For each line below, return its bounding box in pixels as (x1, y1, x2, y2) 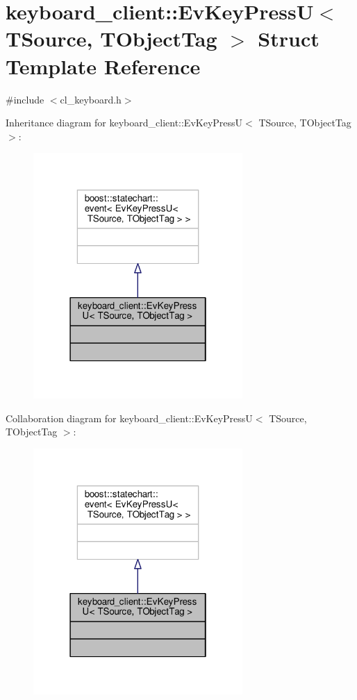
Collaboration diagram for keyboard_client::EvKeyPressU (6, 410, 253, 425)
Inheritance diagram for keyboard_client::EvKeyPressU (6, 115, 243, 130)
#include (6, 92, 44, 106)
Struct (258, 24, 319, 53)
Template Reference (6, 51, 201, 80)
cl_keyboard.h (60, 92, 122, 106)
